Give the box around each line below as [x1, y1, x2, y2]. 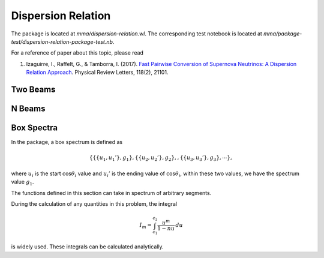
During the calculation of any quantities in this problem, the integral [11, 200, 177, 207]
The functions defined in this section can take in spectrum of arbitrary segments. [11, 189, 212, 196]
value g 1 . [11, 178, 34, 187]
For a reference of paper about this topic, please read [11, 49, 144, 56]
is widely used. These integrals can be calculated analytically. [11, 243, 164, 250]
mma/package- [263, 30, 302, 37]
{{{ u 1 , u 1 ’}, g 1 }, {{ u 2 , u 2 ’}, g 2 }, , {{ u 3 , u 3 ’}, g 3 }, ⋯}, [89, 154, 232, 163]
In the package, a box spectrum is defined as [11, 139, 123, 146]
